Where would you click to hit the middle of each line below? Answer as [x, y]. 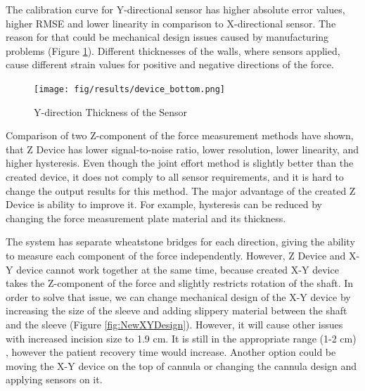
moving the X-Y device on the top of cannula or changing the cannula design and [181, 365]
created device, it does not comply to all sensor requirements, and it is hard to [175, 177]
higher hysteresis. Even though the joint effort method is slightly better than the [180, 163]
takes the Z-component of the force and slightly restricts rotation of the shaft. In [180, 283]
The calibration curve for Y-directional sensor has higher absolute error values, [175, 9]
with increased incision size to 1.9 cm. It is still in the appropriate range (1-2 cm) [181, 338]
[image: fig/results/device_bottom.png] [130, 89]
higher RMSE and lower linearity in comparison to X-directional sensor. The [171, 23]
